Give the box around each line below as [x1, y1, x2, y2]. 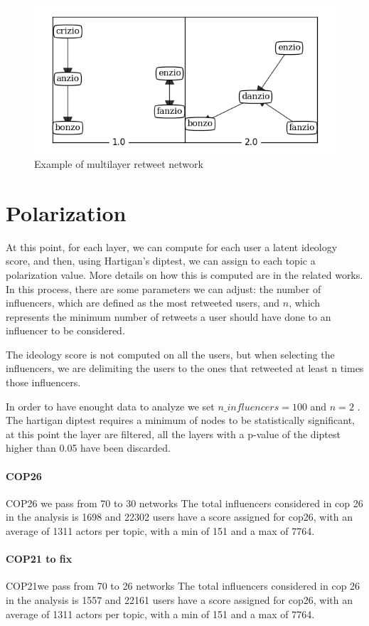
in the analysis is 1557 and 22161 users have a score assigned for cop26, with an [6, 593, 353, 607]
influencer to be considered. [6, 323, 125, 338]
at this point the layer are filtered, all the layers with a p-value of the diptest [6, 426, 341, 441]
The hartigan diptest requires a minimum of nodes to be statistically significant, [6, 413, 355, 428]
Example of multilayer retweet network [34, 156, 203, 171]
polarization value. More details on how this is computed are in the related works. [6, 267, 363, 282]
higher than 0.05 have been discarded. [6, 440, 171, 455]
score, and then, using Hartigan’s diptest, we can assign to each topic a [6, 253, 316, 268]
